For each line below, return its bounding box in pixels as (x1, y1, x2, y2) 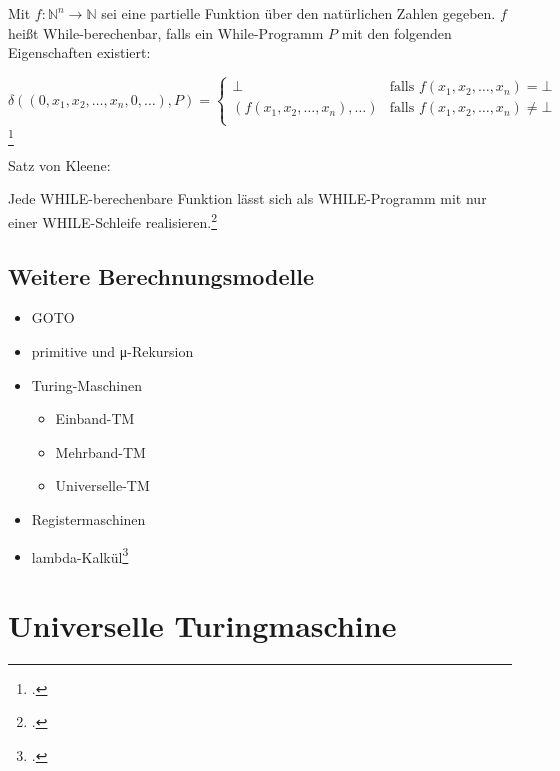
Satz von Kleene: (8, 154, 111, 175)
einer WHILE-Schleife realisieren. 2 (8, 208, 218, 232)
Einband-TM (55, 408, 135, 429)
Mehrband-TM (55, 441, 146, 462)
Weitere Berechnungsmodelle (8, 260, 314, 291)
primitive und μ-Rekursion (31, 340, 194, 361)
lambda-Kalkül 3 (31, 543, 129, 567)
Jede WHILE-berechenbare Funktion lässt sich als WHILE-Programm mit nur (8, 188, 487, 209)
